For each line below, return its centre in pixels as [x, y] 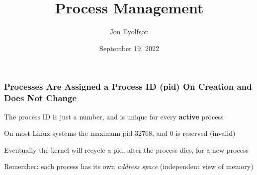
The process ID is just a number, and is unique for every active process [114, 116]
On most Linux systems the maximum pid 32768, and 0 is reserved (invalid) [120, 133]
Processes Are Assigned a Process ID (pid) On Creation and [128, 87]
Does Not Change [41, 98]
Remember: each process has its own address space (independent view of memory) [129, 166]
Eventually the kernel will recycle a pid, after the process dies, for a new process [126, 149]
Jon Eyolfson [129, 31]
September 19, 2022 [129, 48]
